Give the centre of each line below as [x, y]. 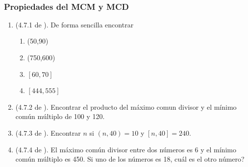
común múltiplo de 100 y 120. [60, 116]
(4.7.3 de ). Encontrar [48, 132]
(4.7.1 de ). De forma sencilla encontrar [74, 24]
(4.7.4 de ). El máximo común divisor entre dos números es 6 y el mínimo [126, 149]
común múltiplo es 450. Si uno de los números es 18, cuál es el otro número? [130, 159]
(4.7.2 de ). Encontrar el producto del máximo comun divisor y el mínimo [126, 107]
